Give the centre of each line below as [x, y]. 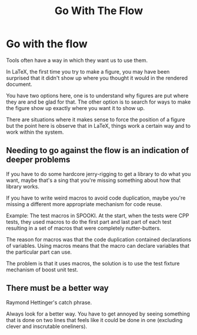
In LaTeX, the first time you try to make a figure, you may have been [88, 71]
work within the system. [35, 132]
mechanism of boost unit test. [42, 270]
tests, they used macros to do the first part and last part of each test [89, 221]
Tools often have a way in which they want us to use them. [77, 60]
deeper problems [38, 160]
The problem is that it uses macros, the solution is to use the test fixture [93, 263]
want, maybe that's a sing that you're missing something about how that [94, 180]
